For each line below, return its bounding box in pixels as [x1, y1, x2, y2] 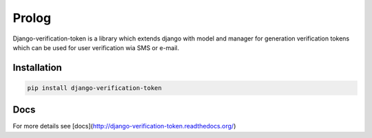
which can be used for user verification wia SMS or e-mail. [12, 43, 180, 51]
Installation [12, 62, 62, 73]
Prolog [12, 10, 52, 25]
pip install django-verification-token [27, 84, 162, 92]
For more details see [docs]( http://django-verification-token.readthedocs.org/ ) [12, 122, 236, 130]
